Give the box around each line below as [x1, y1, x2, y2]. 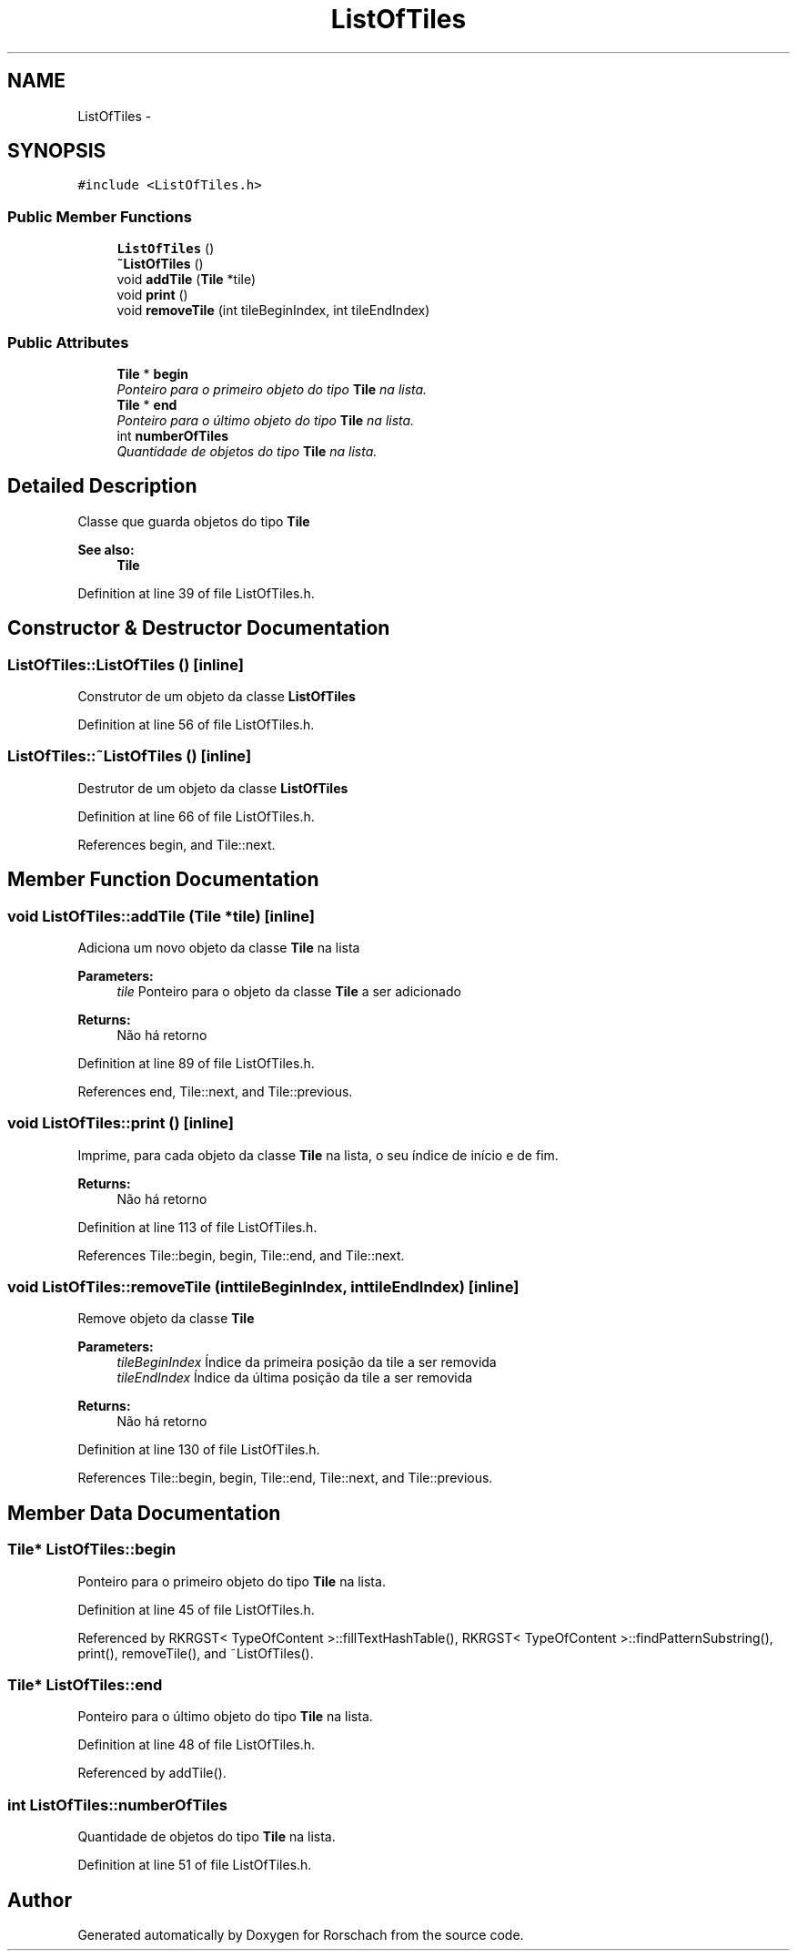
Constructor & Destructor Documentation [7, 617, 390, 640]
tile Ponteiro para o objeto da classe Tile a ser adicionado [116, 983, 461, 999]
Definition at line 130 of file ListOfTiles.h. [77, 1442, 320, 1458]
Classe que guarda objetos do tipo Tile [77, 513, 310, 529]
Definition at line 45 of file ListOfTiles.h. [77, 1601, 315, 1617]
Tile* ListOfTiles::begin [7, 1540, 177, 1559]
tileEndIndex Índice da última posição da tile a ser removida [116, 1370, 473, 1386]
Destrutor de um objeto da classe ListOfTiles [77, 780, 348, 796]
